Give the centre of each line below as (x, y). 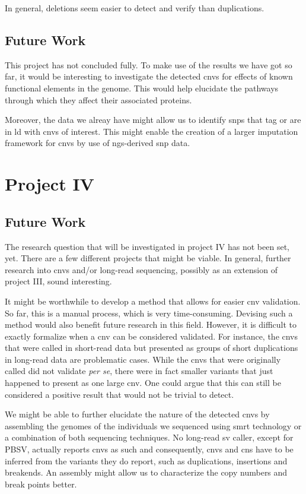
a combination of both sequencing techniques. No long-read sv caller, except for (149, 437)
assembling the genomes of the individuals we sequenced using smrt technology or (153, 425)
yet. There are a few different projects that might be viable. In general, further (148, 258)
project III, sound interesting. (58, 281)
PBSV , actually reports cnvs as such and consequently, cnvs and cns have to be (149, 449)
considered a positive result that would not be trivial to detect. (119, 394)
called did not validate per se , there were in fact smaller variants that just (139, 371)
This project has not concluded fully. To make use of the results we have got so (149, 64)
